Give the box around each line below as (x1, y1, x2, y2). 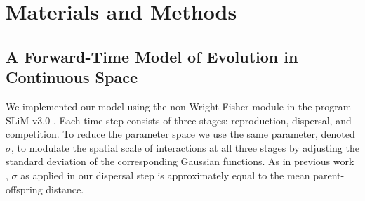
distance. (46, 181, 84, 196)
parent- (313, 167, 345, 182)
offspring (6, 181, 43, 196)
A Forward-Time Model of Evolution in (6, 45, 298, 67)
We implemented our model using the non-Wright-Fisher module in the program (6, 98, 352, 113)
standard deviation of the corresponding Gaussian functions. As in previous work (6, 154, 354, 169)
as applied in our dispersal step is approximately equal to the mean (20, 167, 310, 182)
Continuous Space (6, 66, 138, 88)
